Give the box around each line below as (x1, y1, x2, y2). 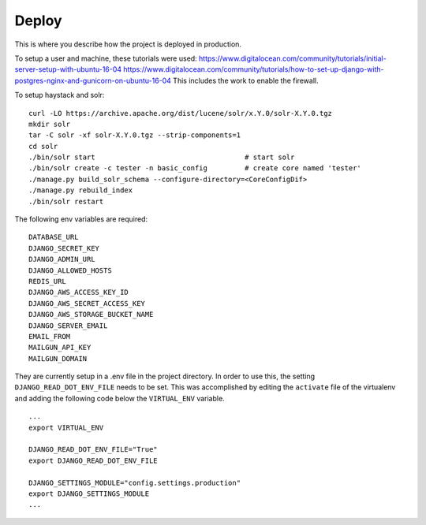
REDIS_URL (28, 277, 66, 285)
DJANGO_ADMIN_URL (28, 255, 95, 264)
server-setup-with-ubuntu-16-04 (14, 65, 122, 74)
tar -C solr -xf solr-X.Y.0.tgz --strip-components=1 (28, 131, 241, 140)
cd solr (28, 142, 58, 151)
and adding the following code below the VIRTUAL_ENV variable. (14, 393, 225, 403)
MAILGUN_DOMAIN (28, 354, 88, 363)
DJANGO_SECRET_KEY (28, 244, 100, 252)
